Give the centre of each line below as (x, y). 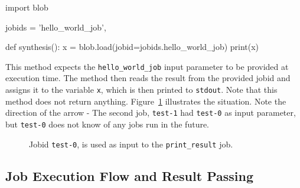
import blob (27, 7)
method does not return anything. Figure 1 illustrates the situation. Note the (146, 101)
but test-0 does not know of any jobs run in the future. (107, 124)
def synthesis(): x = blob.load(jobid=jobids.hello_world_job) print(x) (132, 47)
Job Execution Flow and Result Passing (129, 175)
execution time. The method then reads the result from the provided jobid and (148, 78)
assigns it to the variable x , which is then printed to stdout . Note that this (141, 90)
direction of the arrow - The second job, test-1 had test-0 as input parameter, (151, 113)
